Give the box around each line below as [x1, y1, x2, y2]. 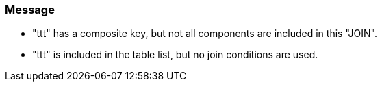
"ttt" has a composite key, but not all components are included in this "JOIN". [32, 27, 378, 40]
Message [5, 3, 55, 16]
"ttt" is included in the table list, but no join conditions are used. [32, 49, 318, 61]
